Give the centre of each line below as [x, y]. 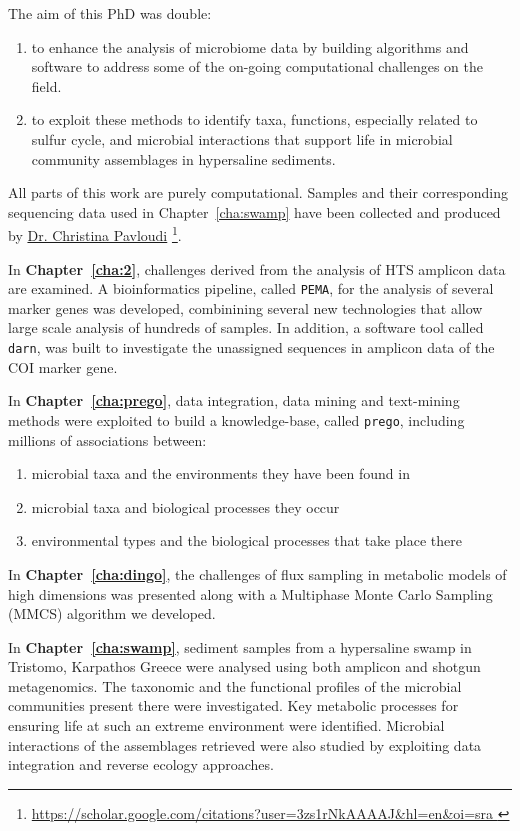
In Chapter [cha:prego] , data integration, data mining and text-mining [234, 400]
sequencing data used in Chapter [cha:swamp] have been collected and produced [254, 211]
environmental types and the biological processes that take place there [246, 540]
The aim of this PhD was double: [110, 13]
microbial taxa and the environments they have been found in [220, 473]
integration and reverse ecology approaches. [141, 764]
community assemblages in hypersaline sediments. [183, 158]
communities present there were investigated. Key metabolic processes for [233, 705]
